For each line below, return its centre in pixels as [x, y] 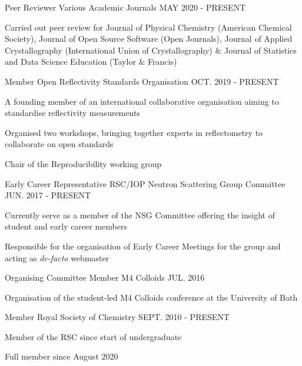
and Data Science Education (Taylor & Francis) [91, 61]
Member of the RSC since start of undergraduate [93, 336]
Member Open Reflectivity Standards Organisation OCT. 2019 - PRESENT [142, 81]
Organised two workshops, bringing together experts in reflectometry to [134, 132]
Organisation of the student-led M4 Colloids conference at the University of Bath [151, 297]
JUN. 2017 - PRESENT [48, 195]
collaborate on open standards [59, 144]
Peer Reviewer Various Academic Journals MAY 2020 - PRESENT [125, 7]
